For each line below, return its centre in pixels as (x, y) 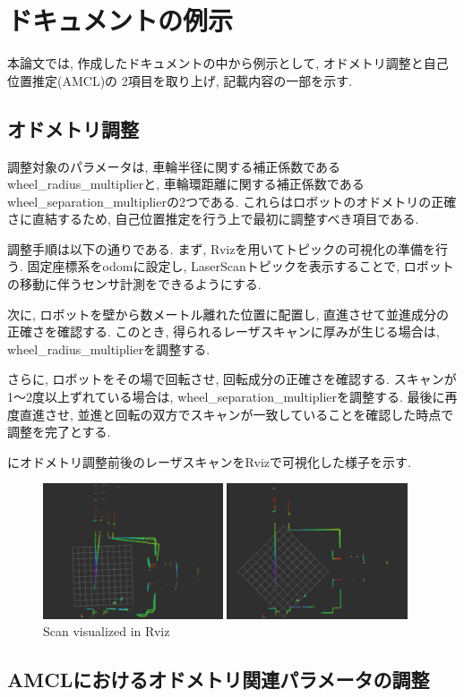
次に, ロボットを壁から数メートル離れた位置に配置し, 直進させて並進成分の (228, 314)
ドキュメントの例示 (120, 20)
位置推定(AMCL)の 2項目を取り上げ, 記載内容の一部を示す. (180, 80)
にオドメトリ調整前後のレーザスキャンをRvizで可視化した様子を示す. (209, 461)
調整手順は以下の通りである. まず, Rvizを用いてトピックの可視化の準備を (221, 248)
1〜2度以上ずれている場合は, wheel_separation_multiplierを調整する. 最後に (226, 397)
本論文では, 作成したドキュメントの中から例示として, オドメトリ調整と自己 (228, 63)
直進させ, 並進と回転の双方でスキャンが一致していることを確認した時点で (236, 414)
